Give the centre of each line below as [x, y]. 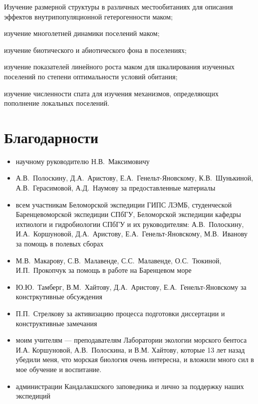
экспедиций [33, 396]
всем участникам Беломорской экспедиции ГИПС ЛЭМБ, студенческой [124, 204]
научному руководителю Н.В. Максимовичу [83, 161]
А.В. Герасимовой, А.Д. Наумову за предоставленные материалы [116, 188]
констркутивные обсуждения [59, 297]
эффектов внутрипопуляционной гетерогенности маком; [89, 16]
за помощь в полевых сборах [60, 244]
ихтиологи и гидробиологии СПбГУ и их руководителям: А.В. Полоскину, [130, 224]
